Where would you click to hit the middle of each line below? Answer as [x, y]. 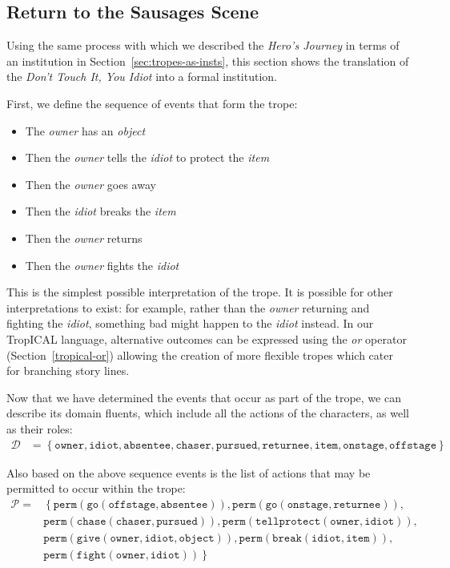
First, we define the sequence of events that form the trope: [152, 103]
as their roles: [40, 428]
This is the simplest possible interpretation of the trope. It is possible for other [200, 292]
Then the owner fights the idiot [102, 265]
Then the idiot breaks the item [100, 211]
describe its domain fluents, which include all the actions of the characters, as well [208, 413]
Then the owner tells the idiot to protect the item [147, 157]
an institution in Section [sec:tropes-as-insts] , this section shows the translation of [208, 60]
